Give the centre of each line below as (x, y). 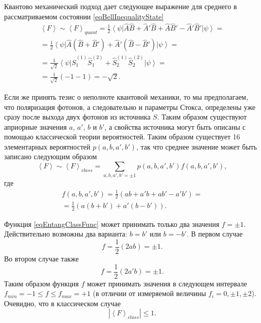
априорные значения (36, 126)
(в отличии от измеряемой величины (149, 293)
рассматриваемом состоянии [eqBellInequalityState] (84, 16)
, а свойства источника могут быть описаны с (175, 126)
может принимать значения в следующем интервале (167, 283)
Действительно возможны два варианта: (66, 234)
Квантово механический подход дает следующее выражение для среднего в (121, 6)
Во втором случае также (41, 258)
